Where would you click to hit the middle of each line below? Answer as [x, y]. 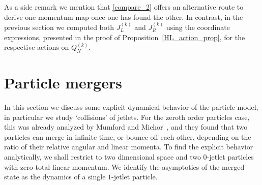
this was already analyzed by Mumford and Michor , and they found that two [126, 127]
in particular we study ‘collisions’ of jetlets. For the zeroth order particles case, [127, 117]
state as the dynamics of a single [55, 177]
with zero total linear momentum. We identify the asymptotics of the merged [124, 166]
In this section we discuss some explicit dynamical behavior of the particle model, [131, 107]
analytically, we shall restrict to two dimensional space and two [103, 157]
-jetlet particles [230, 157]
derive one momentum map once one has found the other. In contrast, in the [124, 17]
